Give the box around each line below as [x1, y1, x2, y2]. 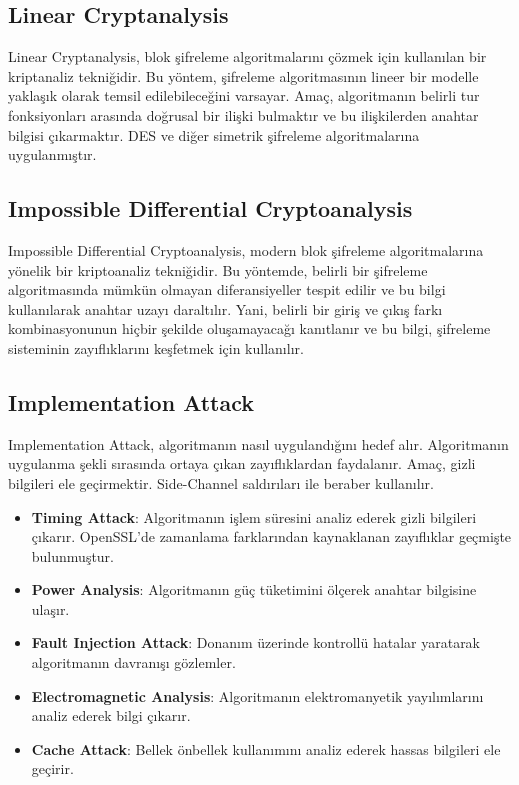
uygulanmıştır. [8, 144, 97, 165]
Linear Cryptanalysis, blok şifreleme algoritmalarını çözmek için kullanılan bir [8, 46, 487, 67]
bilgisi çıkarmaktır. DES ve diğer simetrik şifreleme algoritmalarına [8, 124, 420, 145]
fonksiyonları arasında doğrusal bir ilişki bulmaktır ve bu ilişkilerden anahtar [8, 104, 479, 125]
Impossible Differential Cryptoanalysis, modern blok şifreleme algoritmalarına [8, 239, 484, 260]
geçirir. [31, 758, 74, 779]
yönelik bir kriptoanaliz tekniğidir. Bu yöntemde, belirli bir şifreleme [8, 259, 428, 280]
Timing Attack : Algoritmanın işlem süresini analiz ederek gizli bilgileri [31, 506, 477, 527]
